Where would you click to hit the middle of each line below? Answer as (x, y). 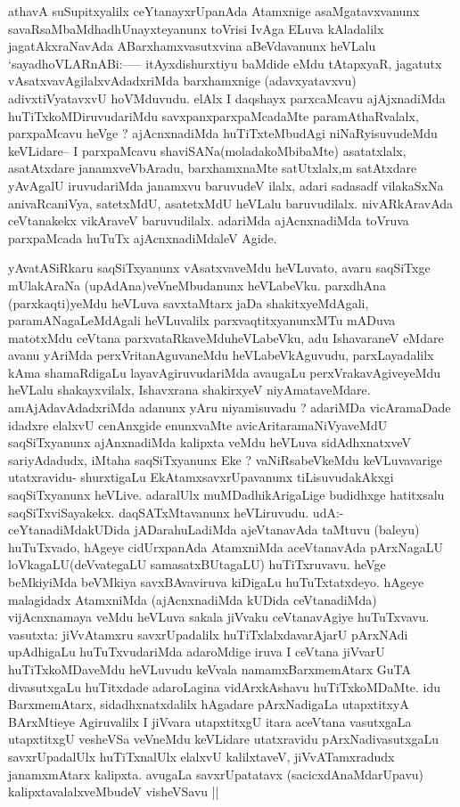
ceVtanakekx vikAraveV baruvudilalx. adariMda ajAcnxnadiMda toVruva (209, 220)
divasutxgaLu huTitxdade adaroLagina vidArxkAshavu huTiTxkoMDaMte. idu (225, 686)
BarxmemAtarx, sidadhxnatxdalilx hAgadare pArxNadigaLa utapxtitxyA (209, 704)
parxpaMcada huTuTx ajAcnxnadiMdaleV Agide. (143, 237)
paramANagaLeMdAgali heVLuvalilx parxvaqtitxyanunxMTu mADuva (202, 320)
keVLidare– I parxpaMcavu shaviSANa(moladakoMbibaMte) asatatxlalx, (207, 150)
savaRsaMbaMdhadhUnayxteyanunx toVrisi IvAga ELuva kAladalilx (196, 28)
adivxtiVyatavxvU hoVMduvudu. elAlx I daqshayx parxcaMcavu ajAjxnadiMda (227, 98)
